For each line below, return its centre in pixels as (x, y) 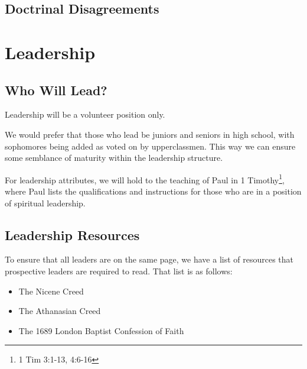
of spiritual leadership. (45, 203)
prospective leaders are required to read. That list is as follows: (119, 271)
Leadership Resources (72, 234)
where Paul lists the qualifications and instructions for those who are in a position (153, 191)
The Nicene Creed (51, 291)
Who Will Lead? (56, 90)
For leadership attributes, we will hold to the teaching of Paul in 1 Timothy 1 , (145, 179)
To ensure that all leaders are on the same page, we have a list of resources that (149, 259)
